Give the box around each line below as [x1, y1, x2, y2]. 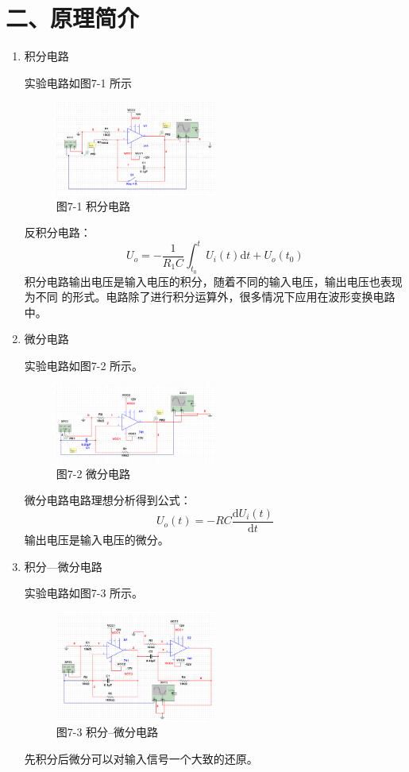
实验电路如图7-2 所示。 [24, 357, 144, 374]
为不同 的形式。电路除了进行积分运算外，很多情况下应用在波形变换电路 [24, 288, 395, 305]
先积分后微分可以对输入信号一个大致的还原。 [24, 750, 258, 766]
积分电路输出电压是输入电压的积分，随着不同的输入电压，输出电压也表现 [24, 272, 403, 289]
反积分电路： [24, 224, 91, 241]
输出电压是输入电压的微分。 [24, 531, 169, 547]
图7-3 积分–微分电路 [56, 724, 159, 740]
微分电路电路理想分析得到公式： [24, 492, 191, 508]
